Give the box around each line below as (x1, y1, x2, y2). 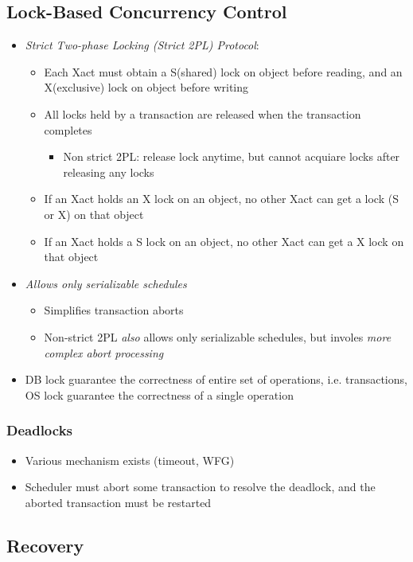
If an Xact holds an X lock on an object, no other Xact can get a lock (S (44, 190, 399, 207)
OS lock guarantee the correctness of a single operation (25, 386, 294, 403)
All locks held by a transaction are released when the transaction (44, 105, 361, 122)
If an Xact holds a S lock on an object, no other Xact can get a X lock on (44, 232, 404, 249)
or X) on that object (44, 205, 144, 222)
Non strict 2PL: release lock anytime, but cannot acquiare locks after (63, 148, 400, 165)
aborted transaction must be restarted (25, 494, 212, 510)
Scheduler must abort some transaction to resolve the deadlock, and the (25, 478, 376, 495)
